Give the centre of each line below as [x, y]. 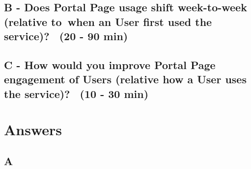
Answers [33, 130]
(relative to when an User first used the [108, 21]
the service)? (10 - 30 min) [76, 93]
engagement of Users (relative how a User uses [125, 79]
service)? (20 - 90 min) [66, 36]
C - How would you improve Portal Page [110, 64]
